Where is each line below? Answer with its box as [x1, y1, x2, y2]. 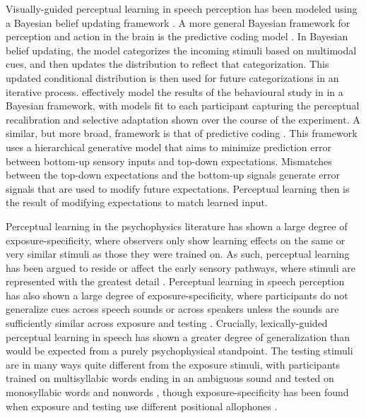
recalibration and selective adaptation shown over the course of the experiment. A [6, 112, 360, 126]
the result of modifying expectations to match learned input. [6, 195, 268, 210]
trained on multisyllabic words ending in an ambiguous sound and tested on [6, 371, 334, 386]
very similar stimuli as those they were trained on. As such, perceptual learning [6, 246, 350, 261]
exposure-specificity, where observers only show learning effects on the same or [6, 232, 346, 247]
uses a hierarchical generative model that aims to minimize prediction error [6, 139, 331, 154]
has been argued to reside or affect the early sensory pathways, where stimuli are [6, 260, 355, 275]
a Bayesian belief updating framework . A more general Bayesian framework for [6, 15, 350, 30]
